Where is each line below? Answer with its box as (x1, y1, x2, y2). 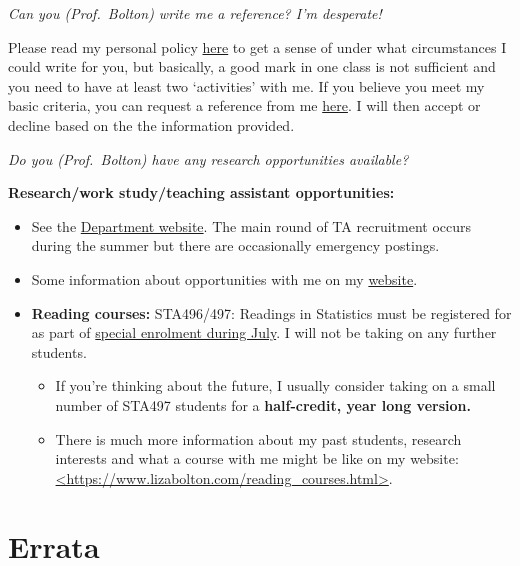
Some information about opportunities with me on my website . (31, 268, 418, 289)
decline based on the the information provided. (8, 114, 295, 135)
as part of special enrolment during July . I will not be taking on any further (31, 322, 497, 343)
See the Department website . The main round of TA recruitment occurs (31, 215, 471, 236)
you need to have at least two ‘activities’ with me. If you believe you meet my (8, 75, 485, 96)
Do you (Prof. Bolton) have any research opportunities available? (8, 148, 409, 169)
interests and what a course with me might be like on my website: (55, 448, 459, 469)
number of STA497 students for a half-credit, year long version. (55, 394, 471, 415)
